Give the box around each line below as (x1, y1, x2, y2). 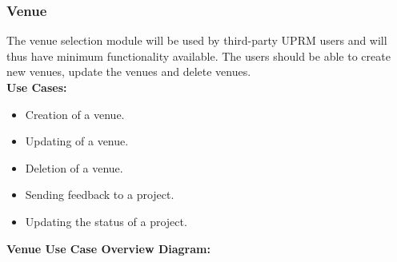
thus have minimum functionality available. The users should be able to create (6, 47, 391, 64)
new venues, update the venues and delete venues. (6, 63, 251, 80)
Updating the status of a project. (25, 212, 187, 229)
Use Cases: (6, 79, 67, 95)
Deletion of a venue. (25, 159, 123, 176)
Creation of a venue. (25, 105, 125, 122)
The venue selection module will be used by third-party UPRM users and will (6, 32, 387, 49)
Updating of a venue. (25, 133, 129, 149)
